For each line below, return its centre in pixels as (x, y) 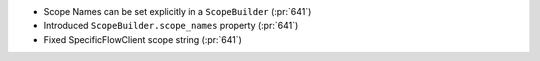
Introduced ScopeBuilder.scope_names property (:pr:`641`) (171, 26)
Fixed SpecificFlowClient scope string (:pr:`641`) (142, 39)
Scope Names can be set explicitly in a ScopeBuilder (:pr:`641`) (177, 11)
